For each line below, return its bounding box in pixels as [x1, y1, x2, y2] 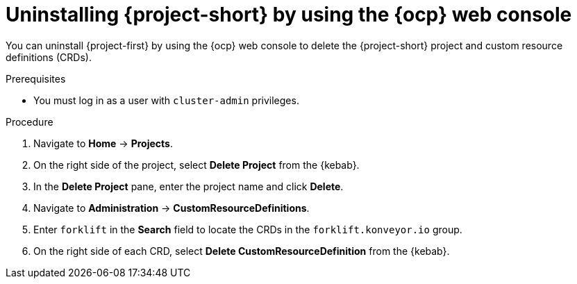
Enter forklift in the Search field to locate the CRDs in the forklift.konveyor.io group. [33, 223, 462, 235]
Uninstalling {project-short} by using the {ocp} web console [6, 3, 572, 26]
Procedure [6, 115, 53, 128]
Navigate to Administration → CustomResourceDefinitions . [33, 201, 310, 214]
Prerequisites [6, 72, 66, 85]
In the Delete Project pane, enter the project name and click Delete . [33, 180, 344, 192]
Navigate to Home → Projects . [33, 137, 173, 149]
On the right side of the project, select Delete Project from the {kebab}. [33, 158, 360, 171]
